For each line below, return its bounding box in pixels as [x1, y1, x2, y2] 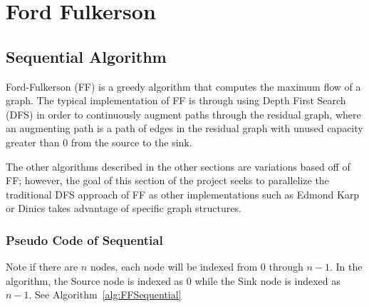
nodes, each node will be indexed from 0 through [90, 259, 303, 274]
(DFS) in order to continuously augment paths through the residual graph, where [6, 106, 361, 121]
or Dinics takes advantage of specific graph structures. [6, 201, 241, 216]
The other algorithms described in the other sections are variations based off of [6, 158, 350, 173]
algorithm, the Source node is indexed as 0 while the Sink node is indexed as [6, 273, 341, 288]
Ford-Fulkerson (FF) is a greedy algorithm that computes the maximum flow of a [6, 79, 361, 94]
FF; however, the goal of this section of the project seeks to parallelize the [6, 173, 329, 188]
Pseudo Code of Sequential [6, 231, 163, 248]
